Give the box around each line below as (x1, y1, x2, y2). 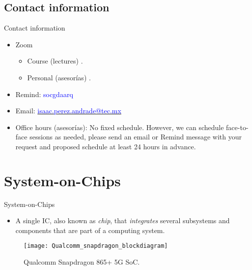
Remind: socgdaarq (15, 89, 73, 99)
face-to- (226, 122, 249, 132)
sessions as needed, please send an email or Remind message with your (29, 132, 242, 142)
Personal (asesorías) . (27, 72, 91, 82)
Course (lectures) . (27, 56, 83, 66)
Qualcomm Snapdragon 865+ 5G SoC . (24, 257, 140, 267)
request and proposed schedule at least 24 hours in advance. (15, 141, 196, 151)
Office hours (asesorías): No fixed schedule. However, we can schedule (15, 122, 224, 132)
